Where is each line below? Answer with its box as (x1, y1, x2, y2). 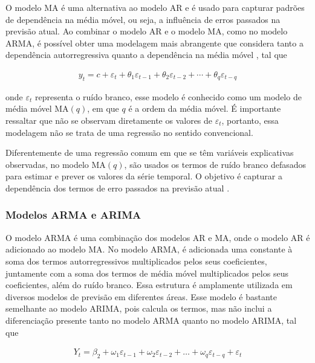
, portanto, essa (221, 114, 279, 126)
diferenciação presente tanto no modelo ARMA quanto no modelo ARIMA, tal (5, 313, 297, 326)
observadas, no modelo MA (5, 158, 106, 170)
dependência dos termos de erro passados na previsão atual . (5, 181, 230, 194)
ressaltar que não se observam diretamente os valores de (5, 114, 213, 126)
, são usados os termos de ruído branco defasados (124, 158, 307, 170)
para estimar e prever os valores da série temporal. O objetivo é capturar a (5, 170, 282, 182)
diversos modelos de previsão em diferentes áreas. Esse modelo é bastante (5, 290, 277, 303)
